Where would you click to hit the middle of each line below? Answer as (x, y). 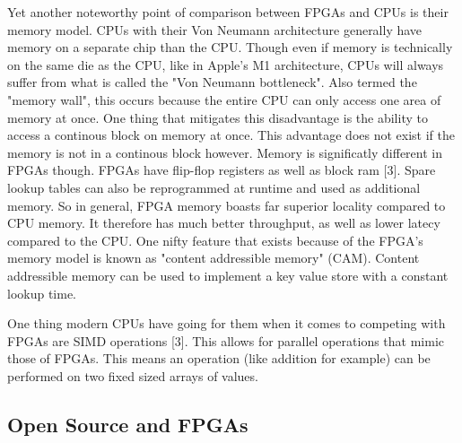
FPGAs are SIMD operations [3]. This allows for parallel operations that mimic (226, 340)
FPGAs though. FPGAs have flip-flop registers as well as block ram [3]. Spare (222, 170)
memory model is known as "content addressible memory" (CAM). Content (214, 258)
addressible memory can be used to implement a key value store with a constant (228, 275)
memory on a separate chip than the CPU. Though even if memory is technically (230, 47)
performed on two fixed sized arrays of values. (133, 375)
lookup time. (42, 293)
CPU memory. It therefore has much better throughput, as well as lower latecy (224, 223)
